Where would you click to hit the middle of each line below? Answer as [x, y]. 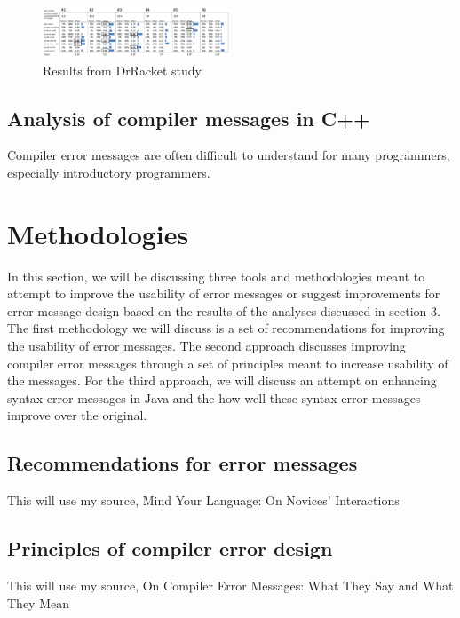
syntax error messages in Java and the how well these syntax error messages [214, 397]
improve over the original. [77, 415]
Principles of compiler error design [170, 548]
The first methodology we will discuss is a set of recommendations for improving [226, 328]
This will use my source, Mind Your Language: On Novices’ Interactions [203, 500]
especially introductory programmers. [109, 172]
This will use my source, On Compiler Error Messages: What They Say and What [230, 585]
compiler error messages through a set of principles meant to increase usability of [228, 363]
